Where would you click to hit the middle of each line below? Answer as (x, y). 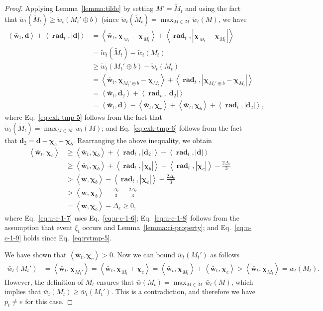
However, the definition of (44, 281)
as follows (225, 254)
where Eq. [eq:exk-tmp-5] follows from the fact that (83, 117)
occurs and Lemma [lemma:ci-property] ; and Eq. (157, 227)
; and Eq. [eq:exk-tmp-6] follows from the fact (172, 127)
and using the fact (213, 8)
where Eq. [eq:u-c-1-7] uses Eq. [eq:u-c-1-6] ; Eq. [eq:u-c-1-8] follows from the (122, 217)
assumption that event (39, 227)
